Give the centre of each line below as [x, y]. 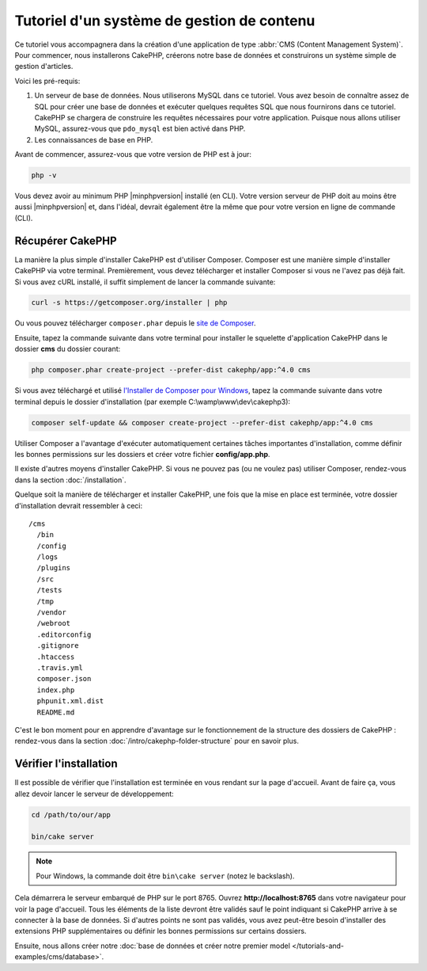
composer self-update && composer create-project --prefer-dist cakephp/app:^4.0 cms [202, 423]
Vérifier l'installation [66, 764]
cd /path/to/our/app [71, 815]
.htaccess [56, 657]
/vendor [51, 613]
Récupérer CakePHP [66, 240]
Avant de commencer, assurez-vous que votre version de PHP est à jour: [133, 154]
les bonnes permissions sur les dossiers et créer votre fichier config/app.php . [142, 454]
